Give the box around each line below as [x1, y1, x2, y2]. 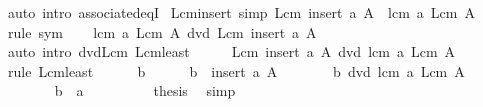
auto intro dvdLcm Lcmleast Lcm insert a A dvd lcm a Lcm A [7, 41, 456, 62]
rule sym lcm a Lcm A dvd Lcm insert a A [7, 21, 317, 42]
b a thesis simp [54, 80, 236, 101]
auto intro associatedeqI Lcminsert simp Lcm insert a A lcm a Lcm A [7, 2, 475, 22]
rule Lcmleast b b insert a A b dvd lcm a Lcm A [7, 60, 465, 81]
